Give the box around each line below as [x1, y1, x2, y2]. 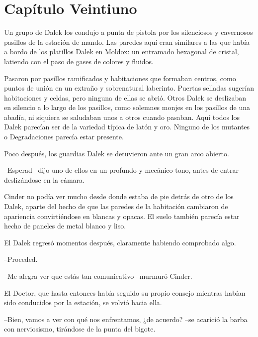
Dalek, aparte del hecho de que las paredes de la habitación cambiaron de [4, 201, 228, 212]
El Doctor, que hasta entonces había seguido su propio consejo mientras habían [4, 287, 246, 298]
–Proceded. [4, 254, 38, 264]
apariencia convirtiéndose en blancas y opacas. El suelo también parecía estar [4, 211, 240, 221]
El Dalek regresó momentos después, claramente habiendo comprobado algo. [4, 237, 236, 247]
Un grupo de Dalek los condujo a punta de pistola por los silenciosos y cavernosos [4, 27, 253, 37]
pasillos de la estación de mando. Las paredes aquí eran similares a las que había [4, 36, 250, 47]
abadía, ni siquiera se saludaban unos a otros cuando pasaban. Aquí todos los [4, 112, 240, 122]
